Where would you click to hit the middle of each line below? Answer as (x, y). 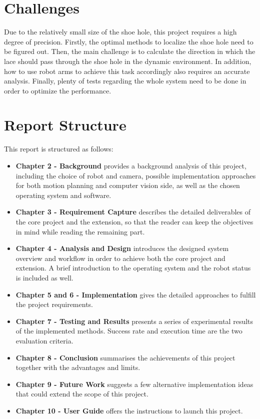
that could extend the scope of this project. (82, 394)
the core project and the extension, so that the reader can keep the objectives (134, 221)
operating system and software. (63, 195)
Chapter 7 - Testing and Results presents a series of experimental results (134, 321)
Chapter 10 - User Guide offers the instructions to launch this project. (129, 410)
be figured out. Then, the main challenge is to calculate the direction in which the (130, 51)
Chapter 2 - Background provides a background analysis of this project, (131, 165)
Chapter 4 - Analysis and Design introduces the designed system (122, 248)
